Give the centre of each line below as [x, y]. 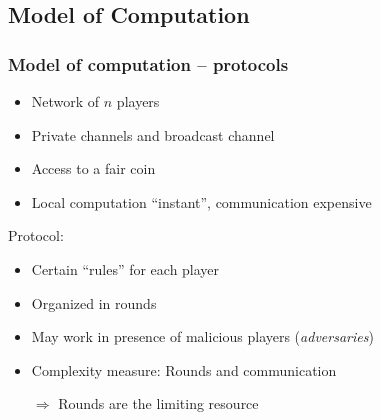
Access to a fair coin [93, 168]
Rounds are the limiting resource [158, 403]
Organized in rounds [94, 302]
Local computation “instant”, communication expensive [201, 201]
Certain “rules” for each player [125, 268]
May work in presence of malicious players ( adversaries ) [202, 336]
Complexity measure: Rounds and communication [184, 369]
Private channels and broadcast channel [153, 134]
